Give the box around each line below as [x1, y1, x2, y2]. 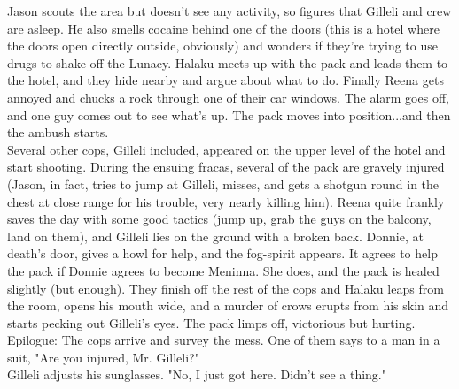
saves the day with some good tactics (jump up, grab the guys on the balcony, [7, 210, 432, 228]
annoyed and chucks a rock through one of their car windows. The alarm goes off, [7, 88, 449, 106]
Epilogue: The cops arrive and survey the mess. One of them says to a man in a [7, 331, 440, 349]
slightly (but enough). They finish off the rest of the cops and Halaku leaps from [7, 278, 444, 297]
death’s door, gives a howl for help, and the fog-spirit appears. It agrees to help [7, 244, 438, 263]
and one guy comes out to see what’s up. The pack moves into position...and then [7, 105, 451, 124]
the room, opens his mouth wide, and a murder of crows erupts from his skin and [7, 296, 449, 315]
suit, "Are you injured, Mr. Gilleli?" [7, 347, 199, 366]
